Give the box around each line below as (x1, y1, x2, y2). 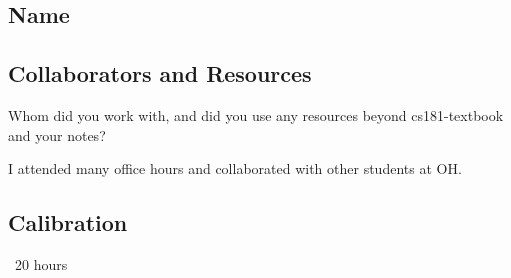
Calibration (8, 207, 128, 238)
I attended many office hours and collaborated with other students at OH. (8, 158, 462, 179)
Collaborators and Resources (8, 58, 312, 89)
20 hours (14, 253, 68, 274)
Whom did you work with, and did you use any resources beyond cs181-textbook (8, 104, 504, 125)
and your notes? (8, 124, 106, 145)
